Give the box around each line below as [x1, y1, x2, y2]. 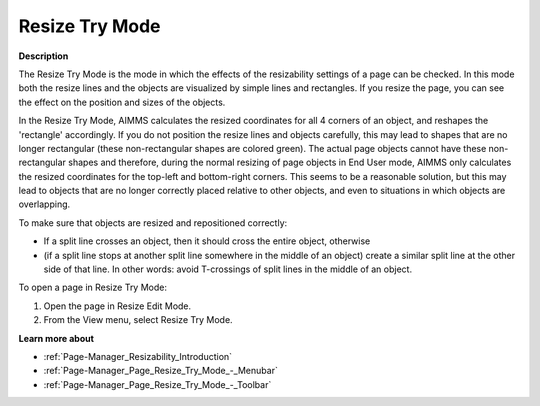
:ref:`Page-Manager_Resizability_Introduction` [43, 350, 233, 362]
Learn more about [18, 332, 95, 344]
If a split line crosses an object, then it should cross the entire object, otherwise [43, 235, 371, 247]
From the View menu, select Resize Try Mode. [43, 314, 234, 326]
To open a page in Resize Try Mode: [18, 281, 167, 294]
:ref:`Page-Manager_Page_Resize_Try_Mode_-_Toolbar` [43, 378, 272, 390]
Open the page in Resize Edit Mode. [43, 300, 192, 312]
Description [18, 50, 69, 62]
